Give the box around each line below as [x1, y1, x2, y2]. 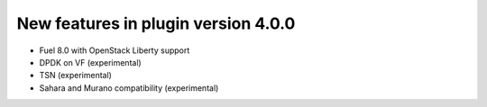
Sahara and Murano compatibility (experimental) [39, 82, 219, 94]
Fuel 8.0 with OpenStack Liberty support [39, 45, 190, 56]
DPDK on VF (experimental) [39, 57, 142, 67]
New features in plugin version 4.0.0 [16, 13, 296, 33]
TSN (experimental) [39, 70, 113, 81]
